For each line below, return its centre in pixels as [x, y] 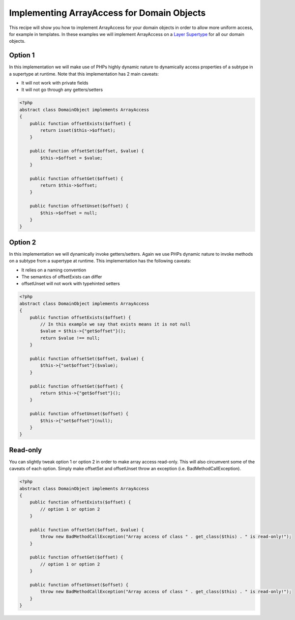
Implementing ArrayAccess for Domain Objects [107, 13]
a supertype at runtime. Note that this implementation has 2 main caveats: [84, 74]
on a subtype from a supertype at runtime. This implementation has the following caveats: [100, 261]
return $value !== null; [70, 338]
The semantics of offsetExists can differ [62, 277]
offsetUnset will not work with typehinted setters [71, 284]
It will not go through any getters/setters [62, 90]
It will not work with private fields [55, 83]
